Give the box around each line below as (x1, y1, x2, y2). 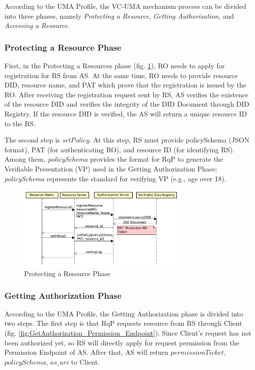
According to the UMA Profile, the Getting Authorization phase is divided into (4, 308, 243, 318)
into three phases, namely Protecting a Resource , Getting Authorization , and (4, 10, 234, 21)
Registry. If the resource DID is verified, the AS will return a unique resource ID (4, 108, 247, 118)
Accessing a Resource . (4, 20, 70, 30)
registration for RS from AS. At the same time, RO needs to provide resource (4, 70, 238, 80)
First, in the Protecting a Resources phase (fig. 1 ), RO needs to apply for (4, 60, 225, 70)
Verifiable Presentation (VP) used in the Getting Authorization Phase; (4, 163, 217, 173)
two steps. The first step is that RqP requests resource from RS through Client (4, 318, 242, 328)
